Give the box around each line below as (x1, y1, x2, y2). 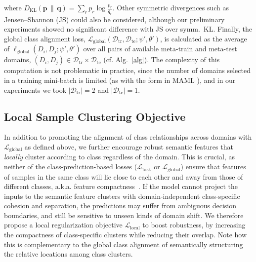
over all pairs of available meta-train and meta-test (83, 43, 237, 54)
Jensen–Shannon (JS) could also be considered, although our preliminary (4, 14, 225, 24)
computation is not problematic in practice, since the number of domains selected (4, 65, 251, 75)
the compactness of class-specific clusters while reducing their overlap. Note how (4, 229, 247, 240)
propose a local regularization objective (4, 220, 123, 230)
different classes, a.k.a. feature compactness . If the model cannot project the (4, 181, 238, 191)
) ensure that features (180, 161, 246, 172)
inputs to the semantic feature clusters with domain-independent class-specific (4, 190, 240, 201)
